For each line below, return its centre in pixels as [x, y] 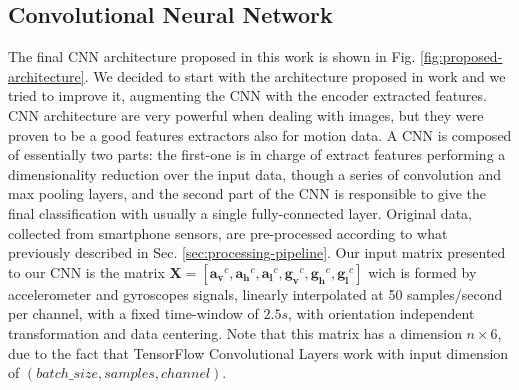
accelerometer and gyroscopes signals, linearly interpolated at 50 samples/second [255, 293]
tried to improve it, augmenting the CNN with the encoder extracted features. [247, 95]
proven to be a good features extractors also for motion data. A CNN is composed [260, 134]
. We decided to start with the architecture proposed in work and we [295, 75]
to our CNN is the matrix [86, 271]
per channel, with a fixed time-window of [133, 313]
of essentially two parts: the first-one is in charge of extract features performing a [257, 154]
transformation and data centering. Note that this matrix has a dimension [235, 332]
